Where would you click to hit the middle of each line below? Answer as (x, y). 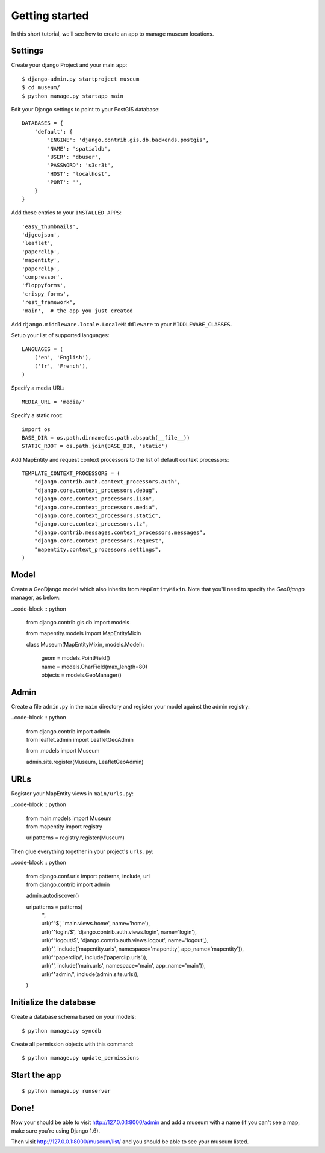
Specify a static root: (37, 415)
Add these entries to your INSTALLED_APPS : (66, 213)
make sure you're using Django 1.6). (56, 1130)
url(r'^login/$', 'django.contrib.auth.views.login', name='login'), (119, 932)
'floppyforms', (44, 285)
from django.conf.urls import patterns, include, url (88, 876)
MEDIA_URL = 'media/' (54, 402)
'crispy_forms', (46, 294)
